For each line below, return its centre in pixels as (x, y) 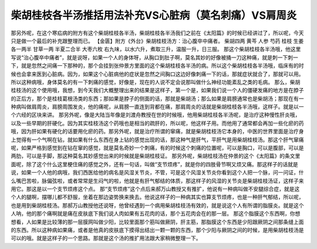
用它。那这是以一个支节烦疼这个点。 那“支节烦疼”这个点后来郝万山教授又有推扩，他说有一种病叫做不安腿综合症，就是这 (155, 189)
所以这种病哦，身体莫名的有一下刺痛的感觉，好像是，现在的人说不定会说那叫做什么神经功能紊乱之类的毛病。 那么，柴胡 (156, 82)
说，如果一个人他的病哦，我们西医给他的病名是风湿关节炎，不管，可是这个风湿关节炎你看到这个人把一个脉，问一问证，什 (157, 173)
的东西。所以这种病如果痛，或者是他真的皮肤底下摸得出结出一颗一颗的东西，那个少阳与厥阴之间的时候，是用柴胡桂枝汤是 (157, 230)
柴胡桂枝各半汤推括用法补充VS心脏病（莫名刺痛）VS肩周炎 (154, 15)
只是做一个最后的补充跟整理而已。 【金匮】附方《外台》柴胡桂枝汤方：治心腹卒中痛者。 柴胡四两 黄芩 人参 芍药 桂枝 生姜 (157, 41)
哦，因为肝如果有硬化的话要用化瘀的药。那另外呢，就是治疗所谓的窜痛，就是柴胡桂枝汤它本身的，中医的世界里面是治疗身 (157, 132)
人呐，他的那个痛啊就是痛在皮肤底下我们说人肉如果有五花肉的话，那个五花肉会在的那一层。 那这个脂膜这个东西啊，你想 (156, 214)
